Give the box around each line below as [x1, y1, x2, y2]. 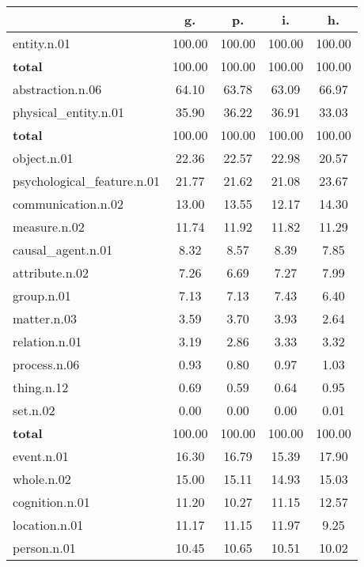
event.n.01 [13, 447, 69, 465]
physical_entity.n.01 [13, 103, 125, 121]
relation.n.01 [13, 332, 82, 350]
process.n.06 [13, 355, 80, 373]
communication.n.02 [13, 195, 124, 213]
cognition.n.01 [13, 493, 90, 511]
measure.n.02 [13, 217, 85, 236]
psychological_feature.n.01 [13, 172, 160, 190]
